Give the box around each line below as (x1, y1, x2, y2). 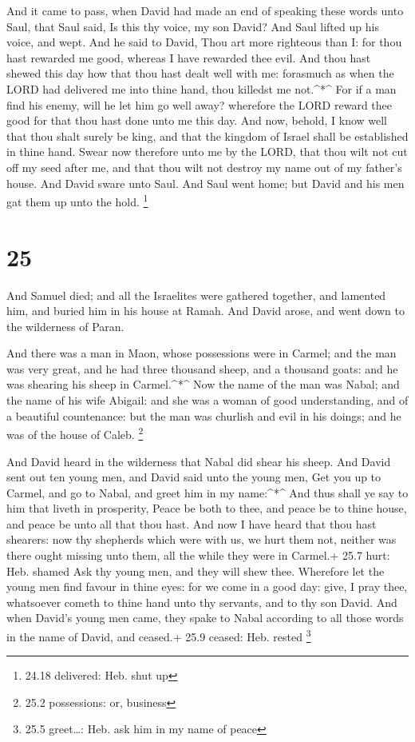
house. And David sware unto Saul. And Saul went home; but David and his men (6, 174, 405, 191)
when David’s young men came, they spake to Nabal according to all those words (6, 609, 404, 626)
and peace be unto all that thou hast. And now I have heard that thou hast (6, 515, 377, 532)
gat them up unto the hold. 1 (6, 191, 148, 209)
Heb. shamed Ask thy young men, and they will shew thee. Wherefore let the (6, 562, 385, 579)
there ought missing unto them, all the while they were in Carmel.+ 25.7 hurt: (6, 547, 390, 564)
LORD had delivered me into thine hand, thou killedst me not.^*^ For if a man (6, 80, 397, 97)
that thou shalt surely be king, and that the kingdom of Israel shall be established (6, 127, 409, 144)
